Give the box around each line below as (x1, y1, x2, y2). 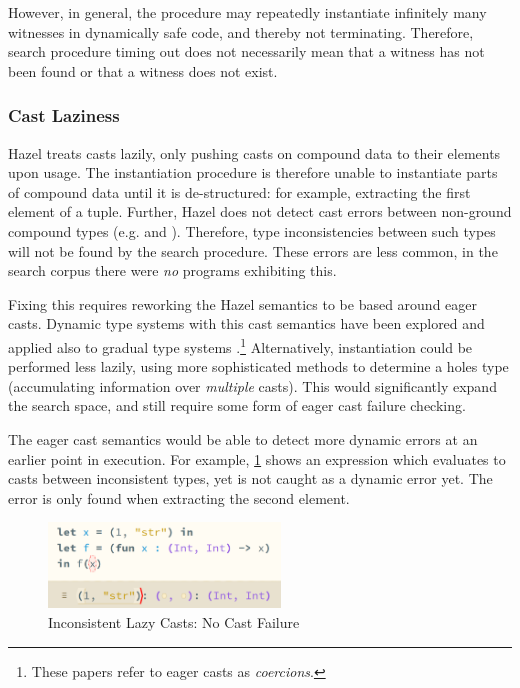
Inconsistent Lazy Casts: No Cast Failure (48, 611, 300, 632)
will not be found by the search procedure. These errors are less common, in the (8, 240, 498, 261)
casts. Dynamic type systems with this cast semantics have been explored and (8, 313, 485, 334)
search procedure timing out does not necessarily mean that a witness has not (8, 41, 485, 62)
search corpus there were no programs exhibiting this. (8, 260, 337, 281)
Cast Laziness (8, 103, 120, 128)
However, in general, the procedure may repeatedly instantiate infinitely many (8, 2, 487, 22)
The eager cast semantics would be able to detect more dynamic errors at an (8, 428, 478, 449)
